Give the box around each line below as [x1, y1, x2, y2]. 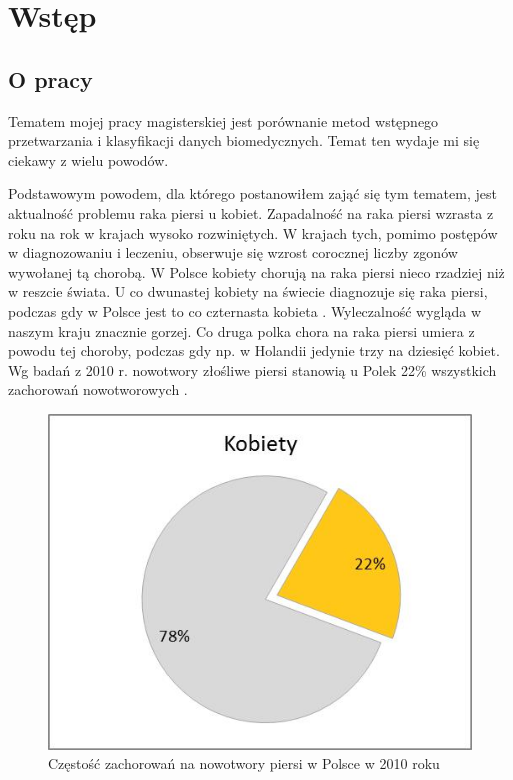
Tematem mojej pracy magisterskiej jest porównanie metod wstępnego [8, 110, 439, 131]
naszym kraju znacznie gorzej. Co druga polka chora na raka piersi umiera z [8, 320, 475, 341]
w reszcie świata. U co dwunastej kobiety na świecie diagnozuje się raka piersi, [8, 281, 488, 302]
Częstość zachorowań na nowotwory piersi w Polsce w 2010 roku [48, 753, 440, 774]
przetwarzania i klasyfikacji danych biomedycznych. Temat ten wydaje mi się [8, 130, 480, 151]
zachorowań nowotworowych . [8, 379, 188, 400]
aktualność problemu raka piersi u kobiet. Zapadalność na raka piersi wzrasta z [8, 202, 494, 223]
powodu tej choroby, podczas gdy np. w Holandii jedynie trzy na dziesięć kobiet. [8, 340, 500, 361]
